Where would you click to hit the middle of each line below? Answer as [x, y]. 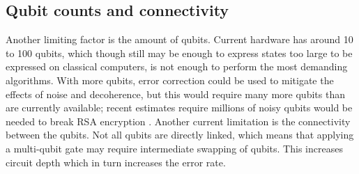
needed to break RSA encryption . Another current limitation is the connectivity [178, 121]
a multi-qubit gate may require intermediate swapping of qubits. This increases [174, 148]
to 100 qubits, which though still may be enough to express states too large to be [179, 53]
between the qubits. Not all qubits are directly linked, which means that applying [180, 135]
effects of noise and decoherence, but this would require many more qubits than [175, 94]
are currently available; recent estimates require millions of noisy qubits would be [179, 108]
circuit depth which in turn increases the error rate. [116, 162]
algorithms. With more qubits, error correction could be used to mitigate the [170, 80]
